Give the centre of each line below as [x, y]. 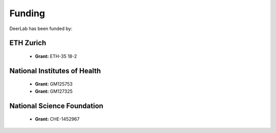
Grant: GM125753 [54, 84]
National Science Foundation [56, 106]
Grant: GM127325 [54, 91]
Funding [27, 13]
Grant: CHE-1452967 [57, 119]
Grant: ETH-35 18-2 [56, 56]
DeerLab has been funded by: [41, 29]
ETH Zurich [28, 43]
